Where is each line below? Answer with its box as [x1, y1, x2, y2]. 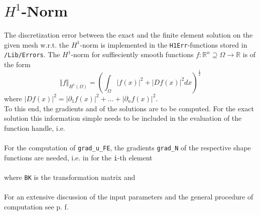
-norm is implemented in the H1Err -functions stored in [80, 39, 247, 50]
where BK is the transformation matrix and [4, 171, 136, 182]
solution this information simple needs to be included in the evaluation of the [4, 113, 242, 123]
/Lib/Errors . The [4, 49, 60, 60]
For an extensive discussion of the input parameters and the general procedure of [4, 191, 253, 202]
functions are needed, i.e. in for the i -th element [4, 152, 153, 162]
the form [4, 59, 31, 70]
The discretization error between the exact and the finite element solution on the [4, 30, 253, 40]
